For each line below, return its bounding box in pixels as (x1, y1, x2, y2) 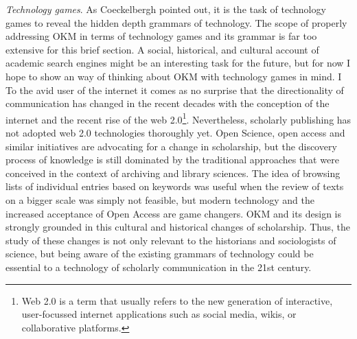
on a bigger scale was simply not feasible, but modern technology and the (5, 192, 314, 207)
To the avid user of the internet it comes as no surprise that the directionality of (5, 82, 344, 97)
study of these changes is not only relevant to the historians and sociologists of (5, 233, 336, 247)
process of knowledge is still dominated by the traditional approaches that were (5, 152, 339, 167)
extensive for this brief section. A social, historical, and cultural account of (5, 42, 319, 56)
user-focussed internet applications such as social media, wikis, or (21, 307, 297, 321)
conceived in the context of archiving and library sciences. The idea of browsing (5, 165, 341, 180)
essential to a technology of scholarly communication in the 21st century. (5, 259, 312, 274)
